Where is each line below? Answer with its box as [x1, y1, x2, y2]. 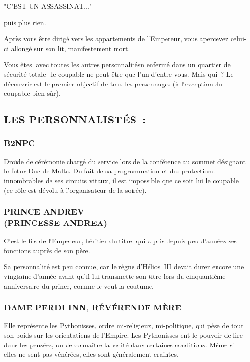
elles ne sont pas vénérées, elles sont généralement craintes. [4, 349, 179, 359]
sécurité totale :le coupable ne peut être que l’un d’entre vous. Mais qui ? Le [4, 69, 233, 79]
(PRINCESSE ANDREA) [4, 216, 108, 228]
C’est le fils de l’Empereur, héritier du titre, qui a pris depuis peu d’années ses [4, 236, 237, 246]
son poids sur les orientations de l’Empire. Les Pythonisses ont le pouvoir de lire [4, 330, 243, 340]
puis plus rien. [4, 17, 46, 27]
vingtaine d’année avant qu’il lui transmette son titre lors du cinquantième [4, 271, 226, 281]
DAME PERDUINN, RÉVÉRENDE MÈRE [4, 301, 181, 313]
